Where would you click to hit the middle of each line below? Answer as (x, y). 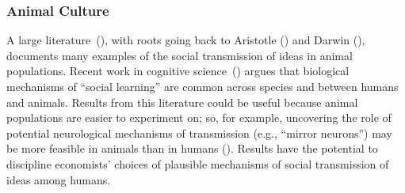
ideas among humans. (59, 179)
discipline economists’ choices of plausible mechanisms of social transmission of (198, 163)
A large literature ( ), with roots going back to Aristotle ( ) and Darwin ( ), (186, 40)
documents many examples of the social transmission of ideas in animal (180, 55)
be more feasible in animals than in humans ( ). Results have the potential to (192, 148)
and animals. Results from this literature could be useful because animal (182, 102)
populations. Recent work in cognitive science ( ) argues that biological (178, 71)
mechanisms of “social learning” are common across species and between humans (202, 86)
